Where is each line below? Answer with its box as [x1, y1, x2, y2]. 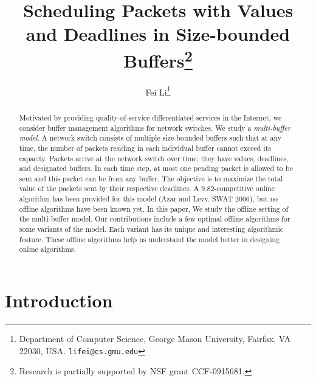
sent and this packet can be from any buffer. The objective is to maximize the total [19, 173, 283, 183]
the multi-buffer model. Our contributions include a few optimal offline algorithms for [19, 214, 290, 224]
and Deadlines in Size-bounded [26, 21, 290, 46]
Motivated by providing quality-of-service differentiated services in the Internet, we [19, 112, 282, 122]
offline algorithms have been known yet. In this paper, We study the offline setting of [19, 203, 289, 214]
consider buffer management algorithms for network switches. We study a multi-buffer [19, 122, 291, 133]
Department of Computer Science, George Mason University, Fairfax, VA [19, 332, 291, 344]
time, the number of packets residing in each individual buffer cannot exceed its [19, 142, 271, 153]
